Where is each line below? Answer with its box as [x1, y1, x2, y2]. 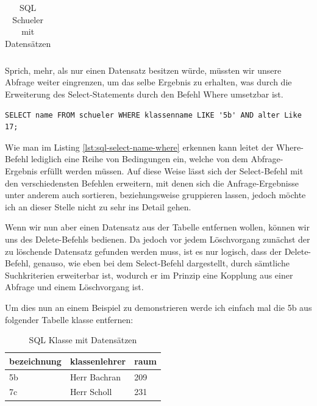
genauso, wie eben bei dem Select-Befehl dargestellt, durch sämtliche [33, 257, 290, 269]
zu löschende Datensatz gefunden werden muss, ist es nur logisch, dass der [5, 244, 282, 257]
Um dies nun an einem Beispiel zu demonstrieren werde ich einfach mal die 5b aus [5, 301, 312, 313]
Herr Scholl [69, 385, 112, 398]
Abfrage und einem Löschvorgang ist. [5, 280, 144, 293]
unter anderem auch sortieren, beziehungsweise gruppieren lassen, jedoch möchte [5, 188, 306, 201]
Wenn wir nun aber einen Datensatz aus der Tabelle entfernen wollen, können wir [5, 221, 310, 233]
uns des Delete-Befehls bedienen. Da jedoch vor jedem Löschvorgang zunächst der [5, 233, 310, 245]
